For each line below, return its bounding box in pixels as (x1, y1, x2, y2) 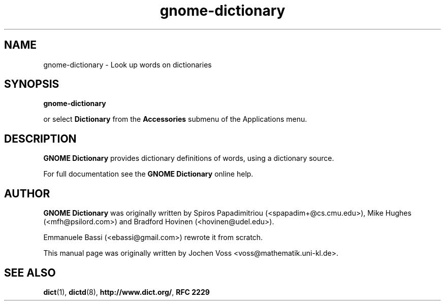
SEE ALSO (4, 266, 56, 279)
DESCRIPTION (4, 132, 77, 145)
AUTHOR (4, 187, 50, 200)
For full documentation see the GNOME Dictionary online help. (43, 170, 253, 179)
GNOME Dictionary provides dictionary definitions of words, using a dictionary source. (43, 154, 334, 163)
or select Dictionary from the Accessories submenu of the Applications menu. (43, 115, 307, 124)
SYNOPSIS (4, 78, 59, 91)
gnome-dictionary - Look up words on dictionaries (43, 60, 212, 69)
